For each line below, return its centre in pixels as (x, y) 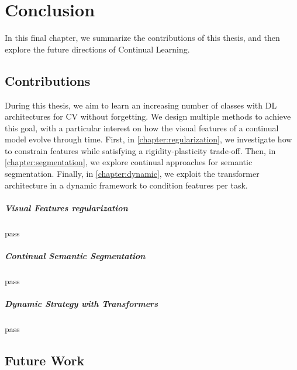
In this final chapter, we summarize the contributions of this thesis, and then (142, 38)
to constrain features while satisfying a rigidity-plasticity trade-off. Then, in (140, 150)
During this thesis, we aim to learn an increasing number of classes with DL (141, 105)
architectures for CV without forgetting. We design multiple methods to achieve (148, 116)
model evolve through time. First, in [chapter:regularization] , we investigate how (148, 139)
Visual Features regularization (66, 207)
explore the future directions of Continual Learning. (97, 49)
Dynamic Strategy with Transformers (81, 304)
